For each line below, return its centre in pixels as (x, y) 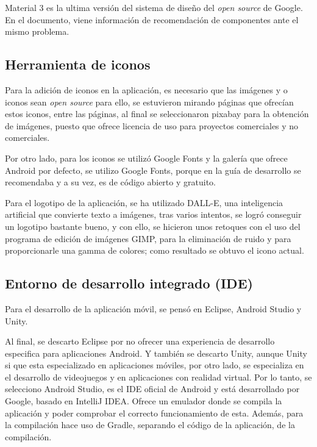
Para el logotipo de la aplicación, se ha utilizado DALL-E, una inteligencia (144, 202)
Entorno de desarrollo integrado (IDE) (129, 283)
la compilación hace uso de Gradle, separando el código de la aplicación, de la (150, 425)
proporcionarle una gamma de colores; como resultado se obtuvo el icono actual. (155, 250)
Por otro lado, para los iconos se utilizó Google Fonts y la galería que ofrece (146, 158)
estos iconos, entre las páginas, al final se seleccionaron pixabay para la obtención (157, 114)
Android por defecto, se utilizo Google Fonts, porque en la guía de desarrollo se (153, 170)
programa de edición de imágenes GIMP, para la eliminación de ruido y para (148, 238)
